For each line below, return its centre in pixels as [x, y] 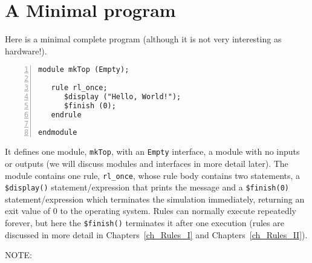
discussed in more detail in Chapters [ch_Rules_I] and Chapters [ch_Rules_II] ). [156, 234]
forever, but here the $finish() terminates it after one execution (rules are [145, 223]
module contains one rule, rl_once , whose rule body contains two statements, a [153, 175]
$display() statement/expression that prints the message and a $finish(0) [147, 187]
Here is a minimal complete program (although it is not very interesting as [143, 39]
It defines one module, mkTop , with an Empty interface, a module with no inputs [152, 151]
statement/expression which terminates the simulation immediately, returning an [155, 199]
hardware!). [26, 50]
